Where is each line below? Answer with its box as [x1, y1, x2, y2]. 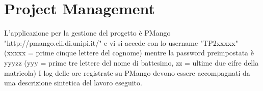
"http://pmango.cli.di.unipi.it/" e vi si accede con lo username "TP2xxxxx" [4, 37, 238, 48]
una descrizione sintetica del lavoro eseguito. [4, 77, 142, 88]
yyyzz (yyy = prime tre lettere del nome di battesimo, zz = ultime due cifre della [4, 57, 259, 68]
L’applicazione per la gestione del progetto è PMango [4, 27, 171, 38]
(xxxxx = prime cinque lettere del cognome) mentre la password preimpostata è [4, 47, 254, 58]
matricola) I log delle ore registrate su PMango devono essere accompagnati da [4, 67, 250, 78]
